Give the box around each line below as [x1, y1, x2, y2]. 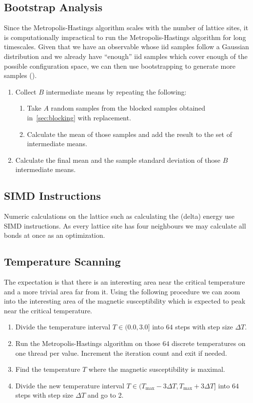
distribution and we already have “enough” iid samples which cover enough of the [4, 51, 248, 61]
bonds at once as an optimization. [4, 230, 105, 240]
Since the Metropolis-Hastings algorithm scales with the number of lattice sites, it [4, 22, 249, 33]
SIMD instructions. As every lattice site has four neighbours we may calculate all [4, 220, 246, 230]
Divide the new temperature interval [15, 380, 124, 390]
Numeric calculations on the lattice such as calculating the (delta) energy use [4, 211, 234, 221]
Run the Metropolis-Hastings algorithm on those [15, 338, 160, 348]
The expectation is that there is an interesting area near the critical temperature [4, 277, 245, 287]
